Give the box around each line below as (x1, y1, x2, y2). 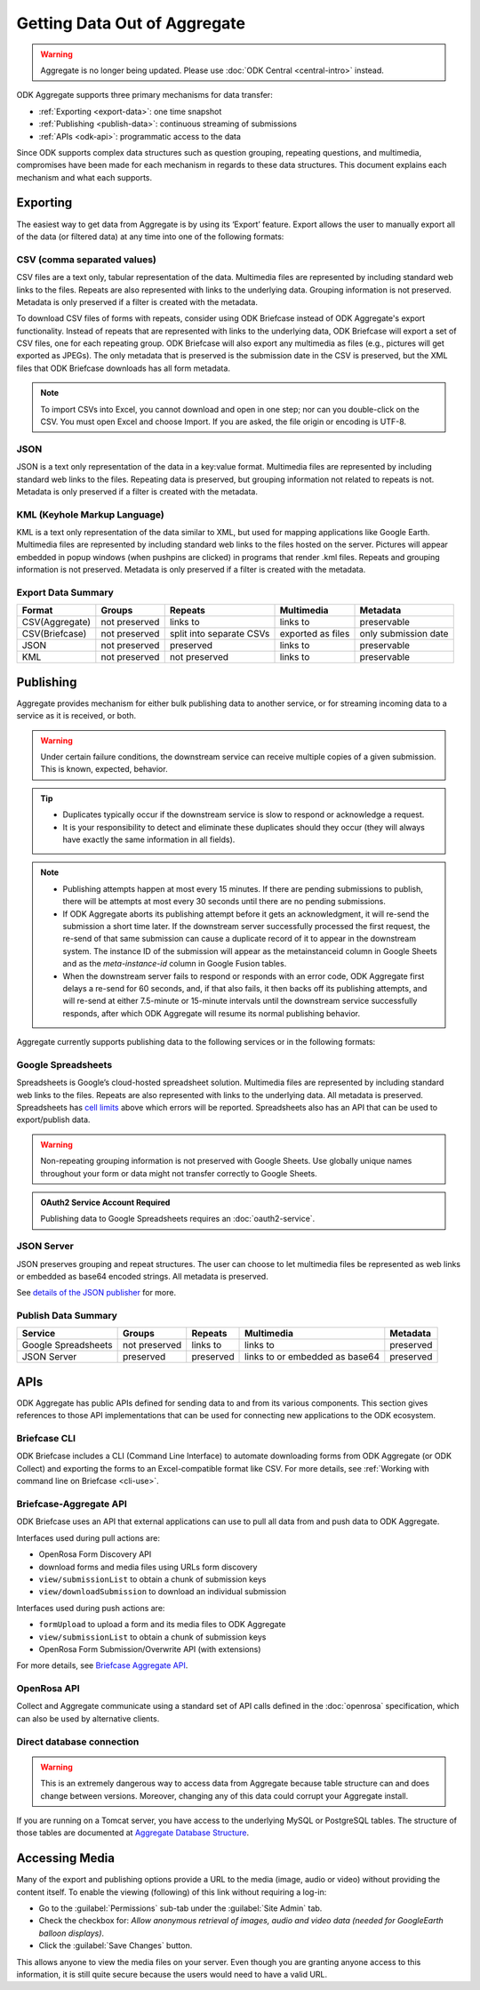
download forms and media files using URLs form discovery (38, 1561, 258, 1572)
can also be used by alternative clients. (16, 1713, 160, 1724)
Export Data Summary (16, 587, 115, 599)
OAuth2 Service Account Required (40, 1197, 171, 1208)
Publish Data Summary (16, 1310, 117, 1322)
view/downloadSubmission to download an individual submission (38, 1586, 287, 1597)
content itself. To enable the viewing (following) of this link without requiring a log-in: (16, 1886, 327, 1898)
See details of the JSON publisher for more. (16, 1288, 177, 1298)
